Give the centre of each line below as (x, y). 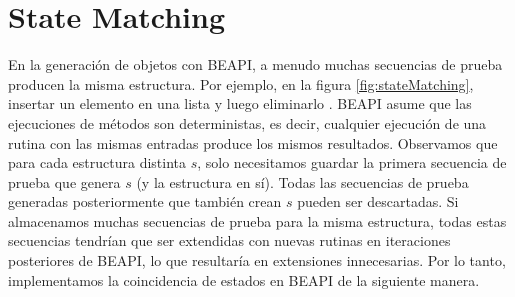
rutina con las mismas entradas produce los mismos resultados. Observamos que (253, 142)
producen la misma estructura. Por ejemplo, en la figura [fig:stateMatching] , (241, 83)
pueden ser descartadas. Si (378, 201)
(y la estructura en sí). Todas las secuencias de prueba (302, 181)
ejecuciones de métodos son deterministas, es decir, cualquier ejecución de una (247, 122)
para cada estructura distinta (97, 162)
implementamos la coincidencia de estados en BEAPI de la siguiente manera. (244, 279)
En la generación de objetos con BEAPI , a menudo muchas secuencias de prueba (255, 64)
